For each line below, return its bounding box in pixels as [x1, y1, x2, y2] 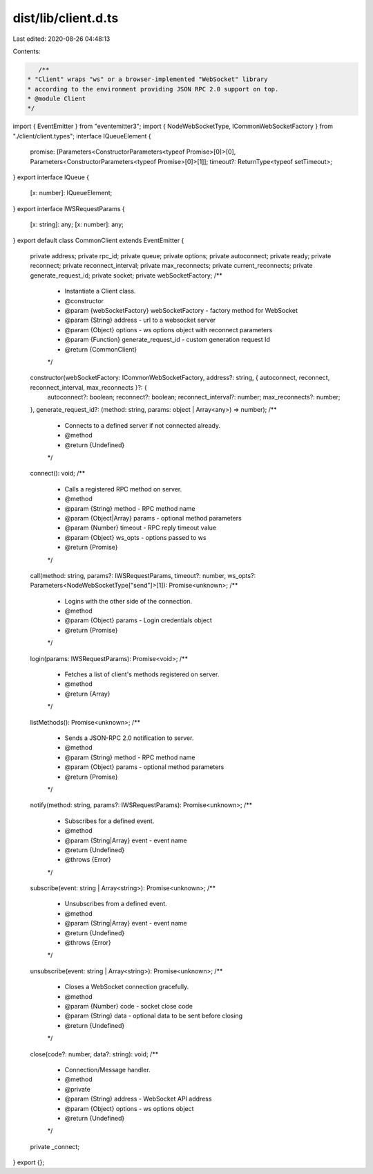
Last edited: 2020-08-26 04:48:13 [12, 35, 111, 43]
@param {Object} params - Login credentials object [64, 616, 212, 624]
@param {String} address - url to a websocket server [64, 316, 216, 325]
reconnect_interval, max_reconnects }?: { [30, 383, 148, 391]
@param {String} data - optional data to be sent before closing [64, 1011, 243, 1020]
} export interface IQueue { [12, 173, 90, 181]
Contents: [12, 47, 41, 55]
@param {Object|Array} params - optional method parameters [64, 514, 242, 522]
